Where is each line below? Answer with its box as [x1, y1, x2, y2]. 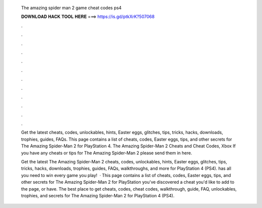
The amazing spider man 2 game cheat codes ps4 [21, 5, 122, 11]
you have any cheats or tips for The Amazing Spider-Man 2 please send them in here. [21, 150, 193, 156]
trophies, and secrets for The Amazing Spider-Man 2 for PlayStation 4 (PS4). [21, 192, 175, 198]
